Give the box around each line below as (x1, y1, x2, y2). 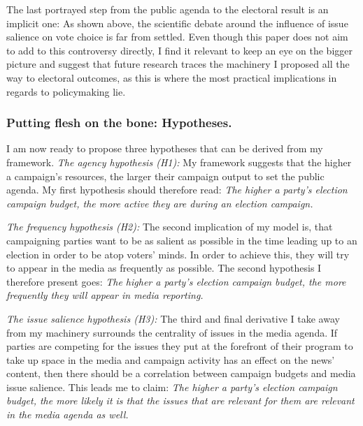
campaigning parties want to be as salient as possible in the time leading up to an (6, 233, 357, 247)
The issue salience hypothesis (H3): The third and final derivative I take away (6, 311, 340, 325)
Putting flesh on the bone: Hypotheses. (6, 114, 232, 131)
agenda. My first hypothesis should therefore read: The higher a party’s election (6, 182, 348, 197)
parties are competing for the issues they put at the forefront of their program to (6, 339, 353, 353)
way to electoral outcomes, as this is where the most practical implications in (6, 70, 337, 85)
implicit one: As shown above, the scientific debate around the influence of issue (6, 15, 348, 30)
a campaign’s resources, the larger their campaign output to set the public (6, 168, 325, 183)
